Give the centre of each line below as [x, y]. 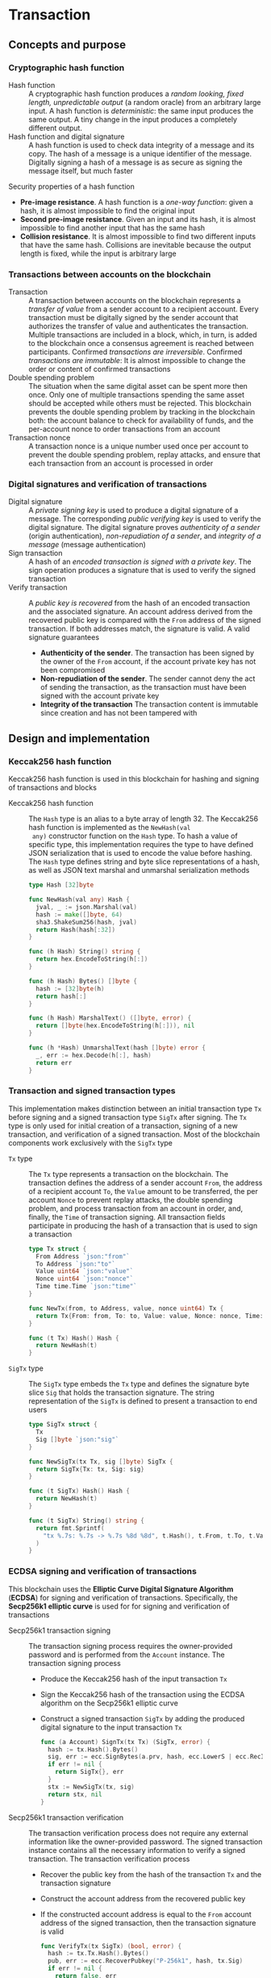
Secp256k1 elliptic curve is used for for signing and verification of [119, 1606]
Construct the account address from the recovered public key [143, 1898]
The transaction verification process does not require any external [138, 1833]
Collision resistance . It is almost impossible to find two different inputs [138, 236]
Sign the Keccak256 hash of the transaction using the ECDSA [142, 1694]
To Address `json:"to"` [75, 1264]
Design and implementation [79, 739]
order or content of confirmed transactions [100, 369]
